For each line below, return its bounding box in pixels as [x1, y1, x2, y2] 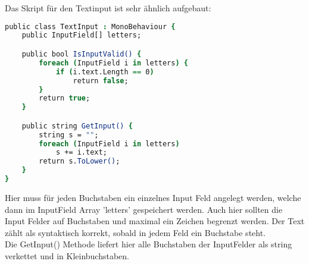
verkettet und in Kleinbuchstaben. [5, 249, 129, 262]
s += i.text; [55, 148, 107, 157]
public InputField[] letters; [21, 31, 142, 40]
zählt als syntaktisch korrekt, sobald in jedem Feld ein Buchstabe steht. [5, 226, 266, 238]
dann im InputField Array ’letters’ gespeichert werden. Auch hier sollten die [5, 203, 283, 215]
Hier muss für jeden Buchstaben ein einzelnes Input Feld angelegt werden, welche [5, 191, 301, 203]
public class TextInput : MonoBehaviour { [5, 22, 176, 31]
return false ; [73, 76, 129, 85]
